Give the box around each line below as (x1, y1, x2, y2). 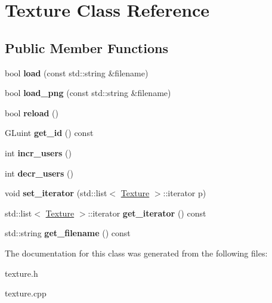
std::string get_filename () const (5, 227, 131, 239)
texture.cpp (5, 287, 47, 299)
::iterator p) (163, 187, 206, 199)
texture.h (5, 267, 38, 279)
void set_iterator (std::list (5, 187, 107, 199)
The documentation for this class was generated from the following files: (5, 246, 268, 259)
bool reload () (5, 106, 58, 119)
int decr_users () (5, 166, 73, 179)
